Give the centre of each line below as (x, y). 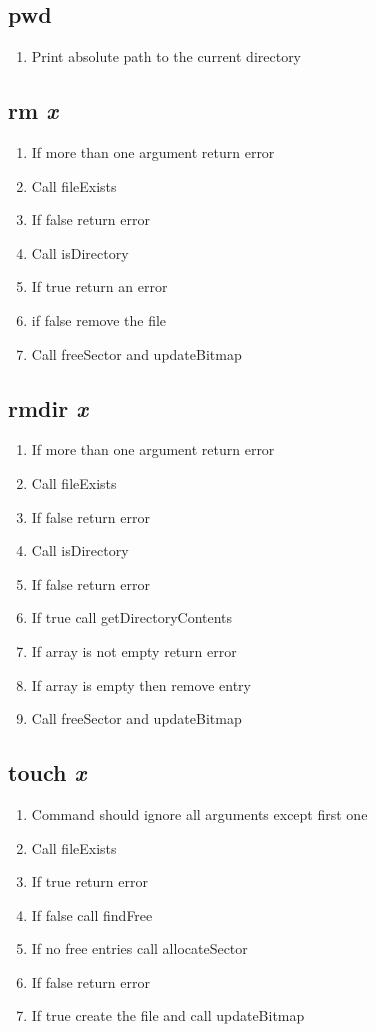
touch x (47, 772)
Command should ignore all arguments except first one (199, 813)
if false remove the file (99, 319)
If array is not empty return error (134, 650)
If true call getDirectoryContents (132, 617)
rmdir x (48, 407)
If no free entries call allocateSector (139, 948)
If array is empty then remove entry (141, 684)
